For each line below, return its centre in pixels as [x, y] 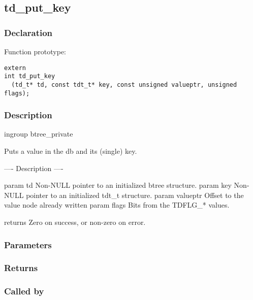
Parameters [28, 244]
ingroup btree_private [39, 134]
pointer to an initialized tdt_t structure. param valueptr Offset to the [135, 195]
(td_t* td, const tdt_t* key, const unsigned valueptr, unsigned [124, 85]
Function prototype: [35, 51]
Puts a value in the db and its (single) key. [71, 151]
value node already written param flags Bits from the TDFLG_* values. [117, 205]
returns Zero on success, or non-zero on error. [75, 222]
